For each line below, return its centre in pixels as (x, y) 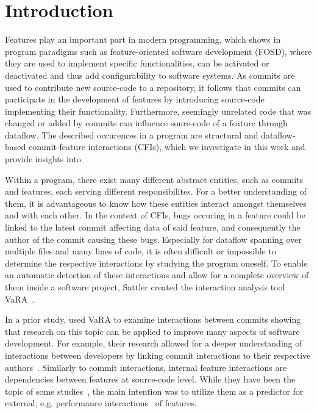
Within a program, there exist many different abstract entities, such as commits (154, 179)
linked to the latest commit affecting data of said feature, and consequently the (153, 227)
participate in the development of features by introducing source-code (135, 99)
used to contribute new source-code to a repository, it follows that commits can (153, 87)
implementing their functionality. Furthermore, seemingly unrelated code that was (158, 111)
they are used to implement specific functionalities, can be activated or (137, 63)
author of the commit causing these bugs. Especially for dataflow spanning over (153, 239)
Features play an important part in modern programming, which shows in (143, 39)
